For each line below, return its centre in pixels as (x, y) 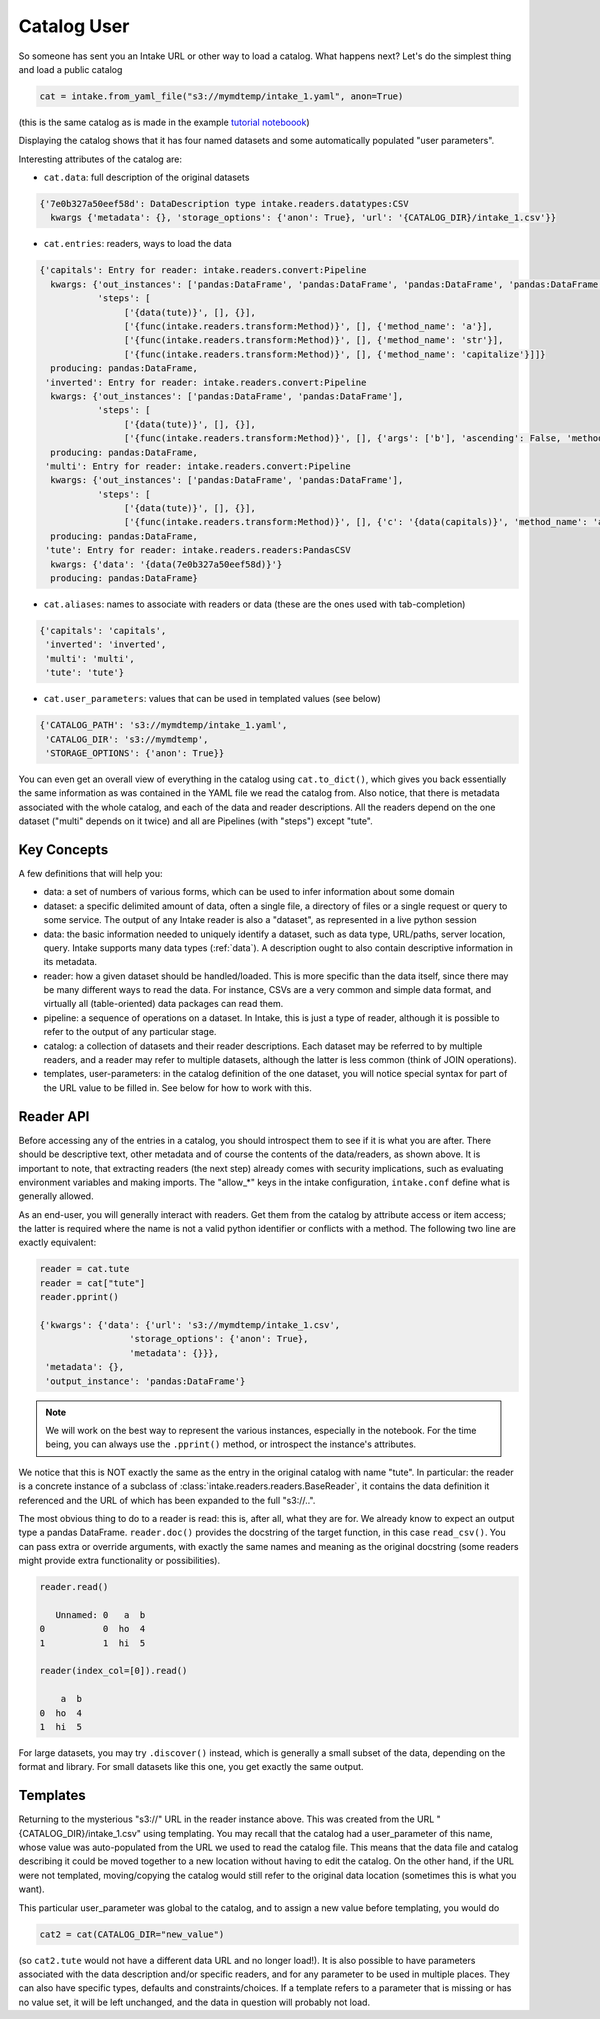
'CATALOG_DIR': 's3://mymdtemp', (127, 739)
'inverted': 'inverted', (106, 644)
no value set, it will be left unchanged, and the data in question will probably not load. (194, 2002)
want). (31, 1889)
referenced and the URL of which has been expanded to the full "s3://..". (167, 1500)
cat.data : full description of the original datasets (146, 177)
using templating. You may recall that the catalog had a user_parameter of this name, (318, 1833)
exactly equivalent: (57, 1242)
